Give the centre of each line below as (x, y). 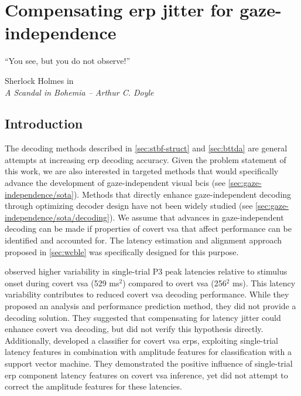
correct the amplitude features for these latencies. (93, 386)
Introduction (44, 123)
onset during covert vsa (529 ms (62, 282)
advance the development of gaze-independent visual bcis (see (115, 183)
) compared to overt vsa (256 (175, 282)
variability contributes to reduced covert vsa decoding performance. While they (147, 294)
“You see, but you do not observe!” (68, 61)
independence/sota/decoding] (57, 217)
